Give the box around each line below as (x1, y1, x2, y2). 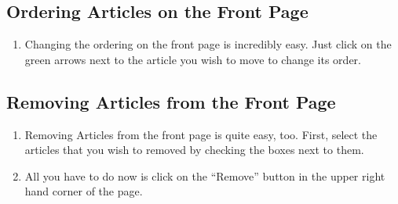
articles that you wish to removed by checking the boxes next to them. (24, 141, 364, 158)
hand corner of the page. (24, 183, 143, 199)
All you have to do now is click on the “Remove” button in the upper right (24, 167, 385, 184)
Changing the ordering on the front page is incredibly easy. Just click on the (24, 36, 392, 52)
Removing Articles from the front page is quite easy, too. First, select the (24, 126, 378, 142)
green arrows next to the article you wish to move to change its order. (24, 51, 361, 67)
